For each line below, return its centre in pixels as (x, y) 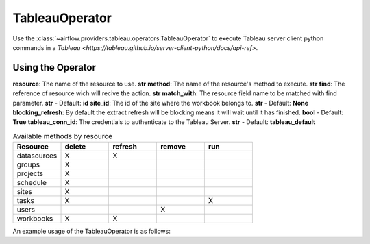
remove (173, 147)
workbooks (35, 219)
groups (28, 164)
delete (75, 147)
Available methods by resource (63, 136)
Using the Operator (54, 68)
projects (30, 173)
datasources (37, 156)
